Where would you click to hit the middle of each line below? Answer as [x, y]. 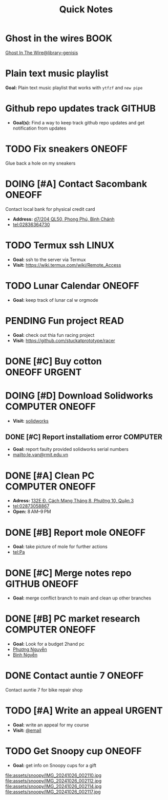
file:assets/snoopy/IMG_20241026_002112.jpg [53, 781]
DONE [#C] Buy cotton [54, 361]
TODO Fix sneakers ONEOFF [67, 149]
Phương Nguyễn [30, 649]
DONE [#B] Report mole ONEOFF [76, 532]
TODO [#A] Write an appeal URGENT [84, 711]
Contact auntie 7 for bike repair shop [44, 690]
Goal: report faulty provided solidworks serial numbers [71, 449]
